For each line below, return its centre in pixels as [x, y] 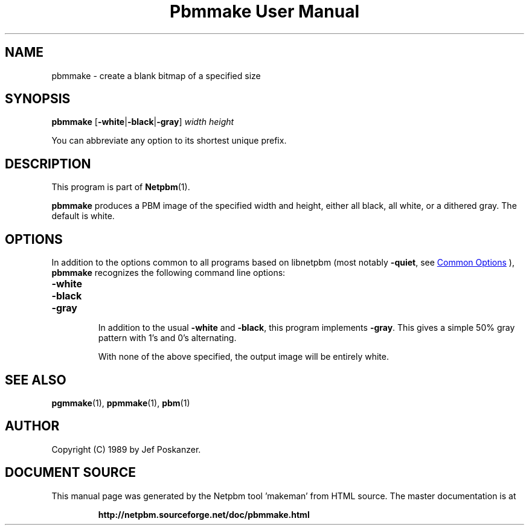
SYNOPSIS [38, 99]
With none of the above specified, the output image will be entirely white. [243, 357]
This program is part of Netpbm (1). [121, 187]
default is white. [83, 216]
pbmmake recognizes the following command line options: [168, 273]
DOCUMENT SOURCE [70, 473]
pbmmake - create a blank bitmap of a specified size [156, 75]
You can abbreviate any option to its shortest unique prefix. [169, 141]
